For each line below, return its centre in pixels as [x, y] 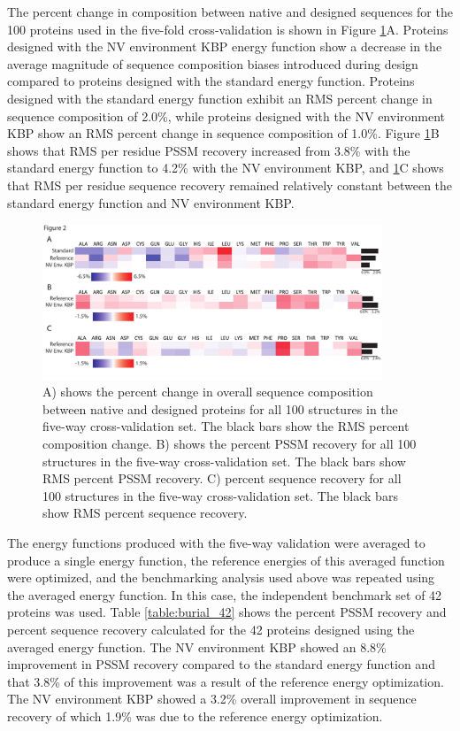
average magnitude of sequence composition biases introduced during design [213, 63]
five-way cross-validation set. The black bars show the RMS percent [226, 426]
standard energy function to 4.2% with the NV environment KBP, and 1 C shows [226, 168]
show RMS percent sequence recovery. [145, 513]
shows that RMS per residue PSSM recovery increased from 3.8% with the [209, 150]
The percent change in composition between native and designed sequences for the [230, 12]
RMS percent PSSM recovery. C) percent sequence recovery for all [222, 478]
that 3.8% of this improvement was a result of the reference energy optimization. [226, 681]
